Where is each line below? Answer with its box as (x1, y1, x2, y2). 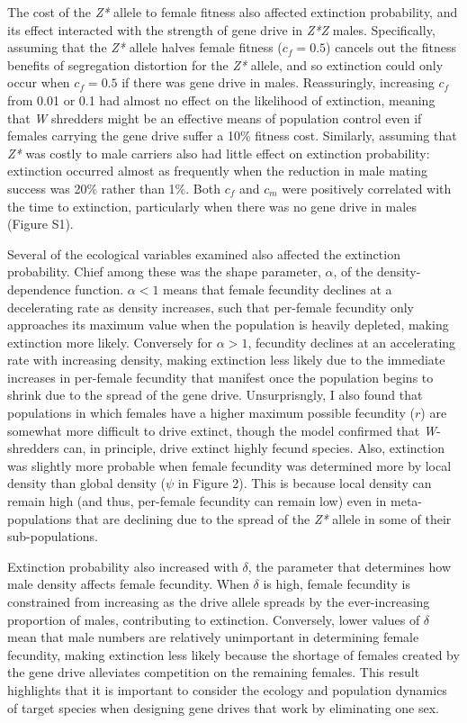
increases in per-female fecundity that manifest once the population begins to (7, 367, 434, 386)
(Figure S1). (7, 214, 74, 233)
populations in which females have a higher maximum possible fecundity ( (7, 403, 416, 422)
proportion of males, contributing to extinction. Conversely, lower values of (7, 610, 420, 628)
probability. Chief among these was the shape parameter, (7, 262, 321, 281)
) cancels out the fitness (326, 38, 456, 57)
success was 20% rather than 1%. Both (7, 178, 220, 197)
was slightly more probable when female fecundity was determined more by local (7, 456, 452, 474)
